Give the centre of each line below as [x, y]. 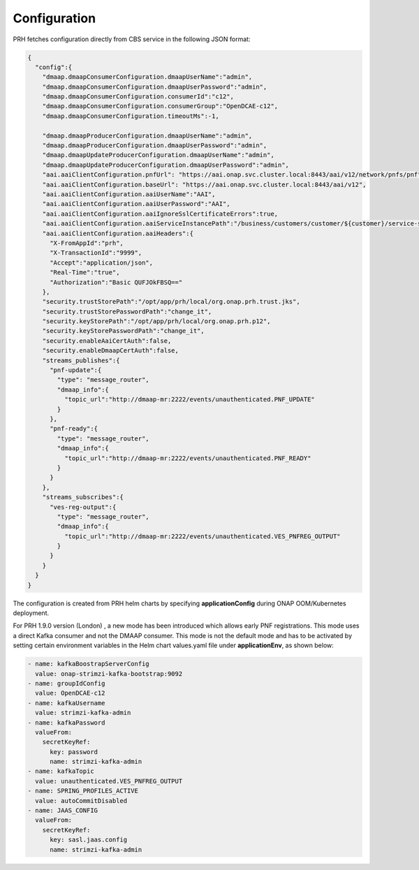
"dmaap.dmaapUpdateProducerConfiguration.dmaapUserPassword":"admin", [166, 165]
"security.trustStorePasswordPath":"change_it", [127, 311]
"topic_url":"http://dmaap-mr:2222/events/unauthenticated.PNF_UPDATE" [190, 399]
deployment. [31, 613]
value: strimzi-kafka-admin [83, 713]
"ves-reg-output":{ [83, 507]
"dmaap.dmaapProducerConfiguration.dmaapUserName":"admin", [147, 135]
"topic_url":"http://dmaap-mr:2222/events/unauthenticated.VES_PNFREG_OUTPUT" [203, 536]
